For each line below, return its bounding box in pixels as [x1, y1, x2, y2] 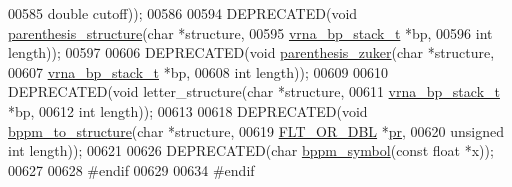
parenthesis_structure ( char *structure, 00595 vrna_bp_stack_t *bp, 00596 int [8, 22, 493, 43]
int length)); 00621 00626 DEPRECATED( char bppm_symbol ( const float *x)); [8, 140, 494, 161]
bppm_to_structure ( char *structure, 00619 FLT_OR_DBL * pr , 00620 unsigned [8, 120, 505, 141]
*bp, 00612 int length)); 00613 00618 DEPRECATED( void [8, 100, 368, 121]
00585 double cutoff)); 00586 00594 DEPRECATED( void [8, 3, 358, 23]
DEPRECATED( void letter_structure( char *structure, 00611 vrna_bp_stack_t [8, 81, 500, 102]
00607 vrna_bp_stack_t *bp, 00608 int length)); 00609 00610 [8, 61, 389, 82]
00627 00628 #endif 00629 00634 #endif [8, 159, 255, 180]
